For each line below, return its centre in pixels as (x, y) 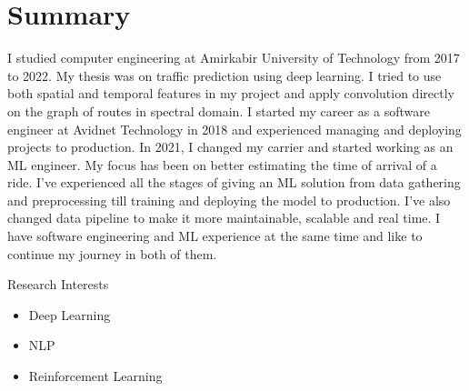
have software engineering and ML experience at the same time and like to (215, 236)
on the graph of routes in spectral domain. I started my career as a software (219, 110)
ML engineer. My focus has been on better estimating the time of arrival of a (222, 164)
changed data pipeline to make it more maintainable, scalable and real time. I (224, 218)
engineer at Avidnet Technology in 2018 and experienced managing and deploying (234, 129)
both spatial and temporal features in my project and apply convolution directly (231, 93)
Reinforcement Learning (95, 376)
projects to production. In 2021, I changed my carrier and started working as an (230, 147)
